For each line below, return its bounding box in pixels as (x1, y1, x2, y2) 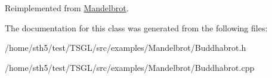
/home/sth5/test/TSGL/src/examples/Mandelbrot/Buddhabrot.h (5, 41, 246, 54)
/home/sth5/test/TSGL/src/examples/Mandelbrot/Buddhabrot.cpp (5, 61, 255, 73)
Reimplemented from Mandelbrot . (5, 2, 129, 14)
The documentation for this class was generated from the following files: (5, 21, 268, 34)
